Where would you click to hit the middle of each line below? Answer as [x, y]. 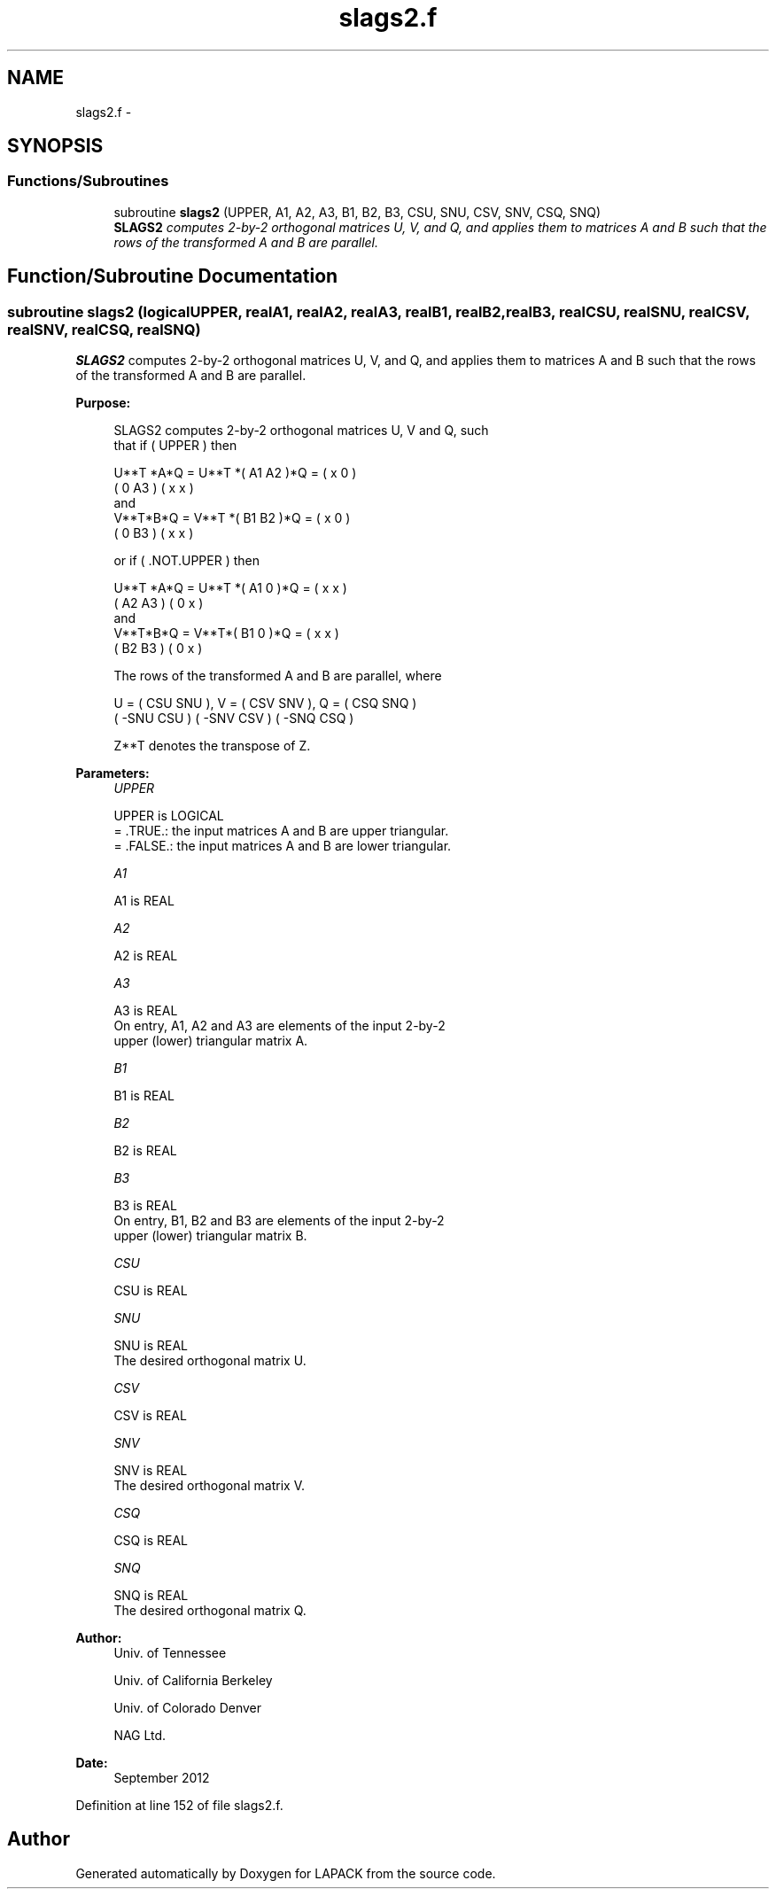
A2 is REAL [146, 956]
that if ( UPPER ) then [175, 446]
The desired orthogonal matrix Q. [210, 1611]
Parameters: [113, 773]
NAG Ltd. [140, 1736]
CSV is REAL [150, 1416]
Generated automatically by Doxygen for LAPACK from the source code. [286, 1873]
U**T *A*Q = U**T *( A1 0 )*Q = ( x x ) [230, 588]
